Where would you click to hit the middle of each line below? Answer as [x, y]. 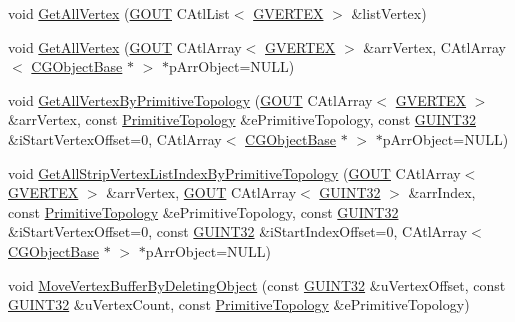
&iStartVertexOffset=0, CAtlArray [115, 138]
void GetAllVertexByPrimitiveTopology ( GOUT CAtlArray [190, 99]
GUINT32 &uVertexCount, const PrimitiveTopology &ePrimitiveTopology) [239, 304]
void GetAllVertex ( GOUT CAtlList [119, 13]
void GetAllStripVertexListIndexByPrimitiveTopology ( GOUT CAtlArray [234, 172]
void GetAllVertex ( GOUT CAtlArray [125, 46]
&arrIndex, [442, 192]
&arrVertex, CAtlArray [434, 46]
